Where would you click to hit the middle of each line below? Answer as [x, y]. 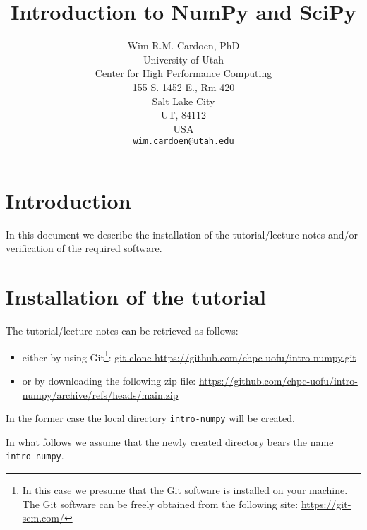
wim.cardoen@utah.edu [183, 141]
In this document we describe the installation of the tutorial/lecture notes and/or [182, 234]
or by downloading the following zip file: [109, 381]
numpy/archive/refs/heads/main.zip [100, 394]
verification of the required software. [84, 248]
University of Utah [183, 59]
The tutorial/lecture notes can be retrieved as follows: [122, 331]
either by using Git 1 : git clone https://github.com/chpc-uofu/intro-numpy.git [189, 356]
